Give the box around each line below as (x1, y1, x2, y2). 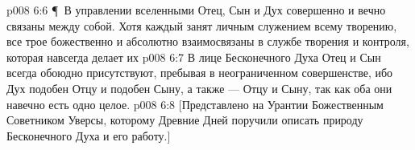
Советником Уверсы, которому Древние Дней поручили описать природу (6, 111, 363, 128)
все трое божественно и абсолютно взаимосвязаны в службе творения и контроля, (6, 33, 409, 50)
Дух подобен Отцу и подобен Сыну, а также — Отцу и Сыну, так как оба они (6, 79, 392, 96)
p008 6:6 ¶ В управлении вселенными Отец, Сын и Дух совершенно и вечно (6, 2, 386, 18)
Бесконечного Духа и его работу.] (6, 127, 171, 144)
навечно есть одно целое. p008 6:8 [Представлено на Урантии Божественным (6, 95, 384, 112)
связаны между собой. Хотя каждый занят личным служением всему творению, (6, 17, 397, 34)
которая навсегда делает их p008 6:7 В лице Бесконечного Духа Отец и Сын (6, 48, 381, 65)
